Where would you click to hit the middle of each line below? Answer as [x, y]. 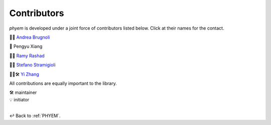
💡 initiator [19, 99]
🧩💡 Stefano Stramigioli [32, 65]
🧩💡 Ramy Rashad [27, 56]
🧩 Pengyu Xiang [26, 46]
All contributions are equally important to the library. [63, 83]
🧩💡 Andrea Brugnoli [30, 37]
